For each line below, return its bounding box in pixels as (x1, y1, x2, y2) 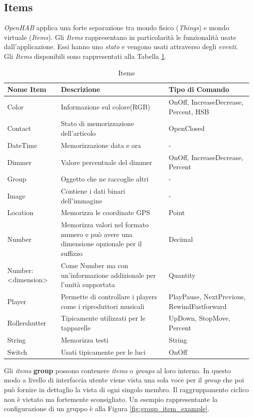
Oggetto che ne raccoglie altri (61, 174, 149, 184)
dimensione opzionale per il (61, 238, 142, 249)
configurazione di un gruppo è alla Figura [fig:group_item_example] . (4, 403, 210, 414)
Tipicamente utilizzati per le (61, 313, 145, 323)
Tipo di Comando (168, 84, 229, 94)
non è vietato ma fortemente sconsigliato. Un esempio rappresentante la (4, 394, 218, 404)
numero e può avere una (61, 229, 133, 239)
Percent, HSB (168, 106, 209, 116)
